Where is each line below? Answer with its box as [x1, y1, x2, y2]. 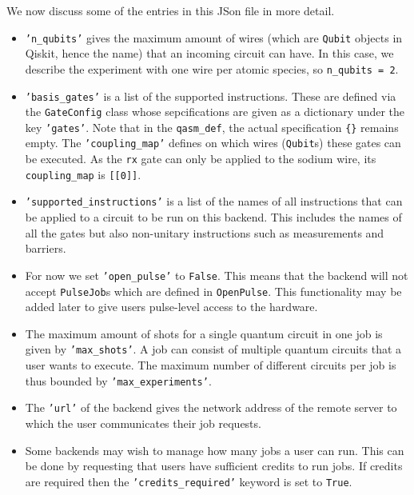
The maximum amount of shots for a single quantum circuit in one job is [25, 325, 383, 341]
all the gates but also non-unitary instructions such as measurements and [25, 224, 384, 241]
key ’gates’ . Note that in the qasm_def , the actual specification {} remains [25, 118, 399, 135]
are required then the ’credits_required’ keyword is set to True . [25, 473, 352, 489]
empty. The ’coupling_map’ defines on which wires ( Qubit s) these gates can [25, 134, 401, 151]
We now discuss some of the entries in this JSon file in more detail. [6, 2, 335, 18]
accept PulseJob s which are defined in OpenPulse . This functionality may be [25, 282, 402, 299]
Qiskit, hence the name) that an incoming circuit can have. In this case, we [25, 45, 394, 62]
